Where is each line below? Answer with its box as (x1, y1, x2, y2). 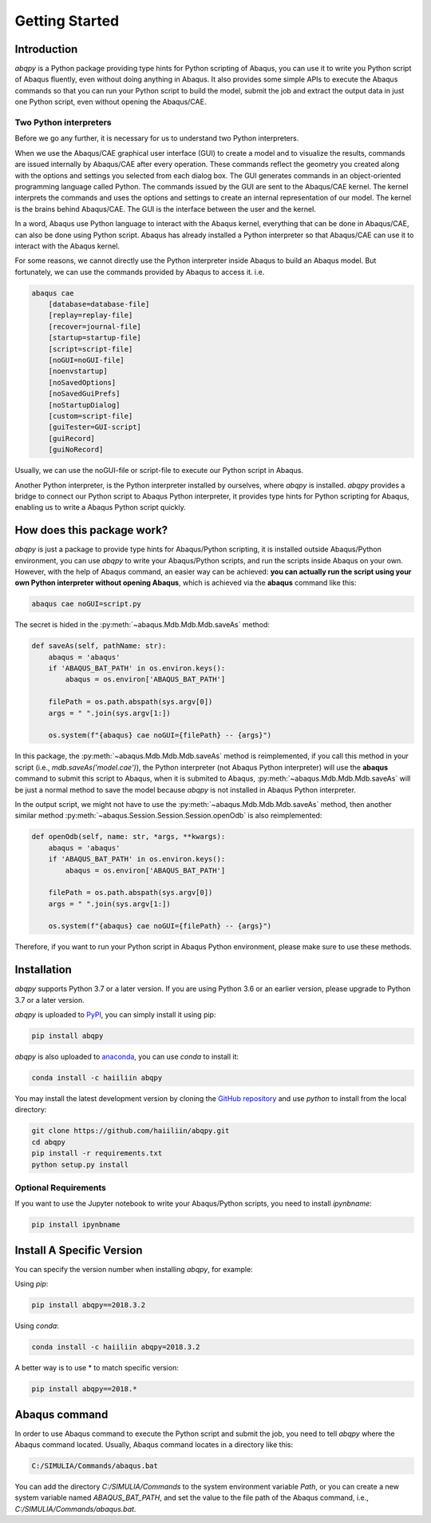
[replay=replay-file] (48, 311, 133, 320)
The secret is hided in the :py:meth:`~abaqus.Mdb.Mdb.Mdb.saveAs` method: (14, 620, 271, 630)
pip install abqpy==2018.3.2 (31, 1301, 146, 1310)
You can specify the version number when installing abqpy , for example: (14, 1264, 253, 1274)
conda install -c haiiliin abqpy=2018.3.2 (31, 1342, 200, 1352)
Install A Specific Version (14, 1243, 143, 1257)
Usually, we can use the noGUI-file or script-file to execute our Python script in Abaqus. (14, 466, 303, 475)
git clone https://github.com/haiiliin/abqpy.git (31, 1127, 230, 1135)
